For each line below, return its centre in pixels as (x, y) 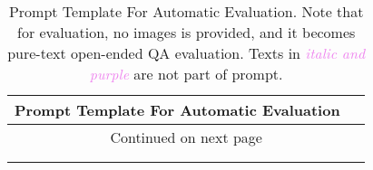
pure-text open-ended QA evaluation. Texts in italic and (186, 53)
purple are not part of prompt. (186, 74)
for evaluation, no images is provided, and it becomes (186, 32)
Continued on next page (186, 137)
